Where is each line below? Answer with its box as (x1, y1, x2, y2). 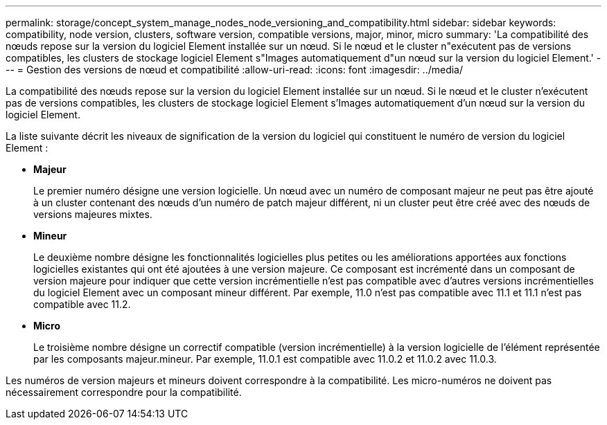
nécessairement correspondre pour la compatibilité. (6, 386, 242, 398)
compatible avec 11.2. (33, 298, 131, 310)
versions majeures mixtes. (33, 208, 152, 220)
